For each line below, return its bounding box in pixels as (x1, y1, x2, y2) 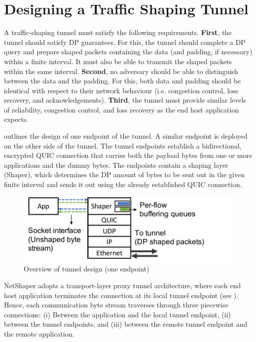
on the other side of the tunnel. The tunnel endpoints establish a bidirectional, (4, 140, 242, 151)
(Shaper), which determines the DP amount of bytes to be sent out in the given (4, 169, 245, 180)
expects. (4, 114, 29, 124)
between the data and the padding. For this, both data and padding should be (4, 76, 241, 86)
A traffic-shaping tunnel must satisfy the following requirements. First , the (4, 27, 232, 38)
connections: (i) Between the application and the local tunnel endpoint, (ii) (4, 309, 231, 319)
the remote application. (4, 328, 74, 339)
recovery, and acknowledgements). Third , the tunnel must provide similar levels (4, 95, 246, 105)
